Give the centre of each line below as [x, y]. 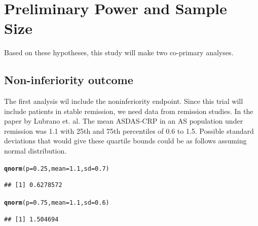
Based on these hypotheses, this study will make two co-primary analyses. [119, 52]
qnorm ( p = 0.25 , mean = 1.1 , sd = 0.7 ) [57, 168]
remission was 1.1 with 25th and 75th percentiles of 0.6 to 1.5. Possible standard [129, 130]
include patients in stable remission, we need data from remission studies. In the [129, 111]
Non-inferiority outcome [69, 80]
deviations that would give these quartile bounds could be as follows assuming [125, 141]
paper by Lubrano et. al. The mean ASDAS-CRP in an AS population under [124, 121]
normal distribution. [35, 151]
